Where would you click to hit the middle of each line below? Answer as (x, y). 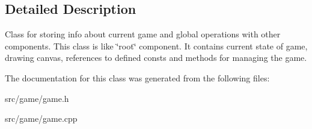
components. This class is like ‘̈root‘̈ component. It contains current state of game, (156, 46)
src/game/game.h (37, 98)
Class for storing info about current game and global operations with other (143, 34)
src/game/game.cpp (41, 118)
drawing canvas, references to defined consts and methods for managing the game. (156, 58)
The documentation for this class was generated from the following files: (137, 77)
